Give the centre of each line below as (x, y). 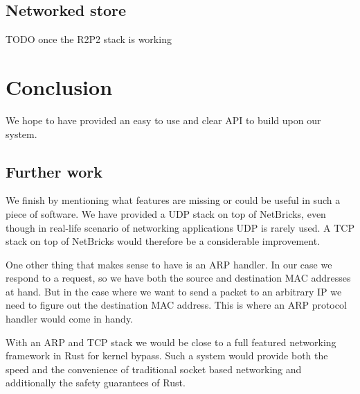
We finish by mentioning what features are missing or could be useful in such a (173, 200)
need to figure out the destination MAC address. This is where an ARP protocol (176, 305)
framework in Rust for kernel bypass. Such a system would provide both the (167, 356)
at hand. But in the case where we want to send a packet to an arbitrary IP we (174, 291)
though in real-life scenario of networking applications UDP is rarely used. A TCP (180, 227)
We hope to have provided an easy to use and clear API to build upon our (163, 120)
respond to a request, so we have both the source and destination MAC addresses (178, 278)
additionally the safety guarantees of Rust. (96, 383)
